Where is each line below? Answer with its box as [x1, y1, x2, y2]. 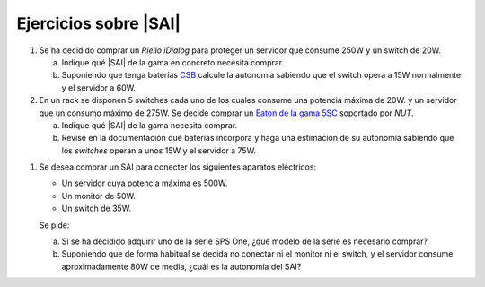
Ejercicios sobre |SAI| [16, 13, 181, 33]
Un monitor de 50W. [61, 190, 137, 201]
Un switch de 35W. [61, 203, 132, 214]
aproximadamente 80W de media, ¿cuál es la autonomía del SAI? [61, 261, 302, 272]
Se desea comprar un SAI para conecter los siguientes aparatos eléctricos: [39, 161, 317, 172]
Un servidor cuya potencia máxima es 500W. [61, 178, 228, 188]
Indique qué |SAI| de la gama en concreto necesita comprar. [61, 57, 285, 67]
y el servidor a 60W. [61, 82, 137, 93]
